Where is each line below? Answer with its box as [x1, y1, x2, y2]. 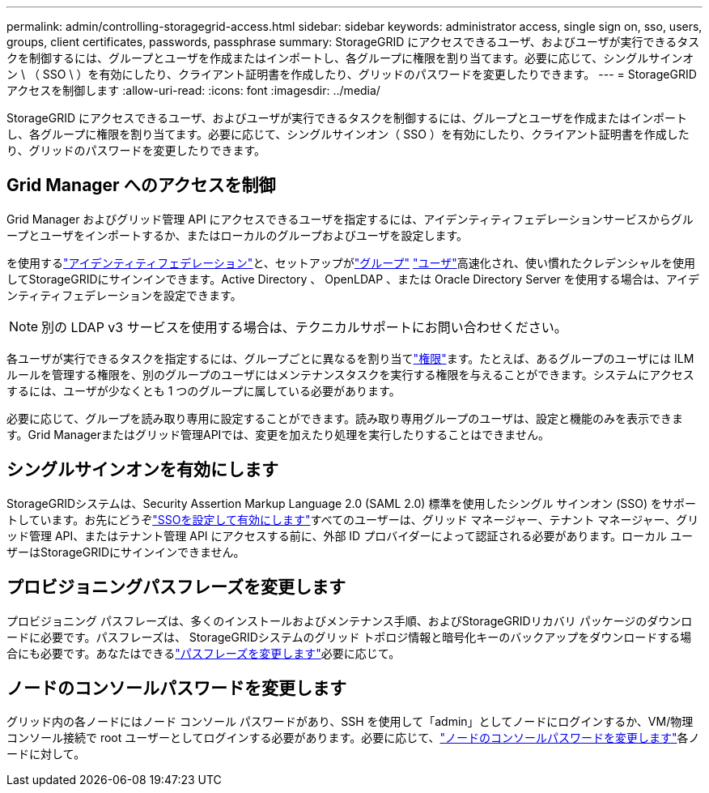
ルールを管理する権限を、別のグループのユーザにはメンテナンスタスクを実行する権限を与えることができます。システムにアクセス [6, 367, 694, 382]
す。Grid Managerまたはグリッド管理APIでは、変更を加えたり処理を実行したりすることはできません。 [6, 427, 550, 441]
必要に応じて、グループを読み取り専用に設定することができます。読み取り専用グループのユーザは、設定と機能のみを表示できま [6, 411, 683, 425]
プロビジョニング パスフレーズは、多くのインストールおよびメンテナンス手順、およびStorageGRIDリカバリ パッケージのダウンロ [6, 613, 693, 628]
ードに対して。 [6, 747, 86, 761]
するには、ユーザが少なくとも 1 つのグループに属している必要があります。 [6, 383, 401, 398]
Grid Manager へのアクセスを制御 [6, 175, 276, 196]
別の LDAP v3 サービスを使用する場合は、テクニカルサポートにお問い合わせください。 [41, 318, 567, 335]
